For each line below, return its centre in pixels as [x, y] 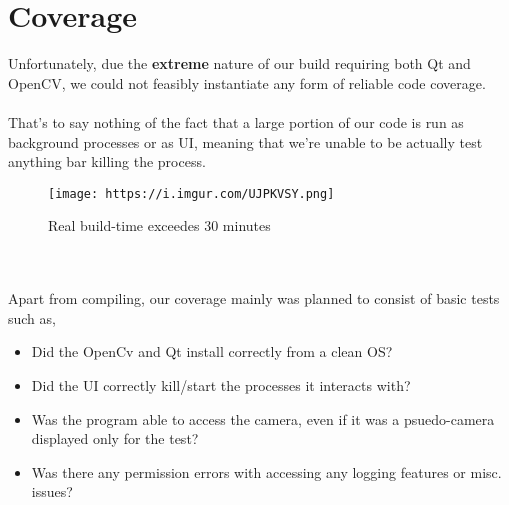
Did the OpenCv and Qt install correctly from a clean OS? [212, 351]
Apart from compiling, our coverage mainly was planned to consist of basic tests [254, 298]
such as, [32, 317]
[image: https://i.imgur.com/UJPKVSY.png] [191, 193]
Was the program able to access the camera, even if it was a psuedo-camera [263, 418]
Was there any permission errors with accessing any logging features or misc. [266, 471]
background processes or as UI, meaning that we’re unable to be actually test [245, 141]
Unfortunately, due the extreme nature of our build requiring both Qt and [239, 63]
